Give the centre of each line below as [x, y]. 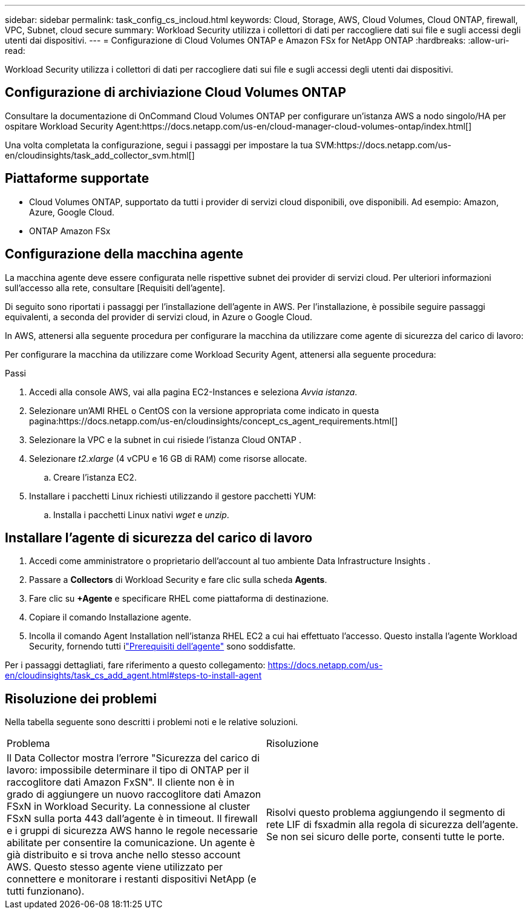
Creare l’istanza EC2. [95, 477]
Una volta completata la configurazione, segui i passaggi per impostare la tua [159, 145]
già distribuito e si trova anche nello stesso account [124, 855]
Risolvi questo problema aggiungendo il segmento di [386, 813]
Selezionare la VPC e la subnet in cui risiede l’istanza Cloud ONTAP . [165, 439]
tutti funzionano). [46, 891]
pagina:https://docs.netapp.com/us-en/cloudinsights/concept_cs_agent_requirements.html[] [214, 421]
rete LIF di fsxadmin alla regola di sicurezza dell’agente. [392, 825]
